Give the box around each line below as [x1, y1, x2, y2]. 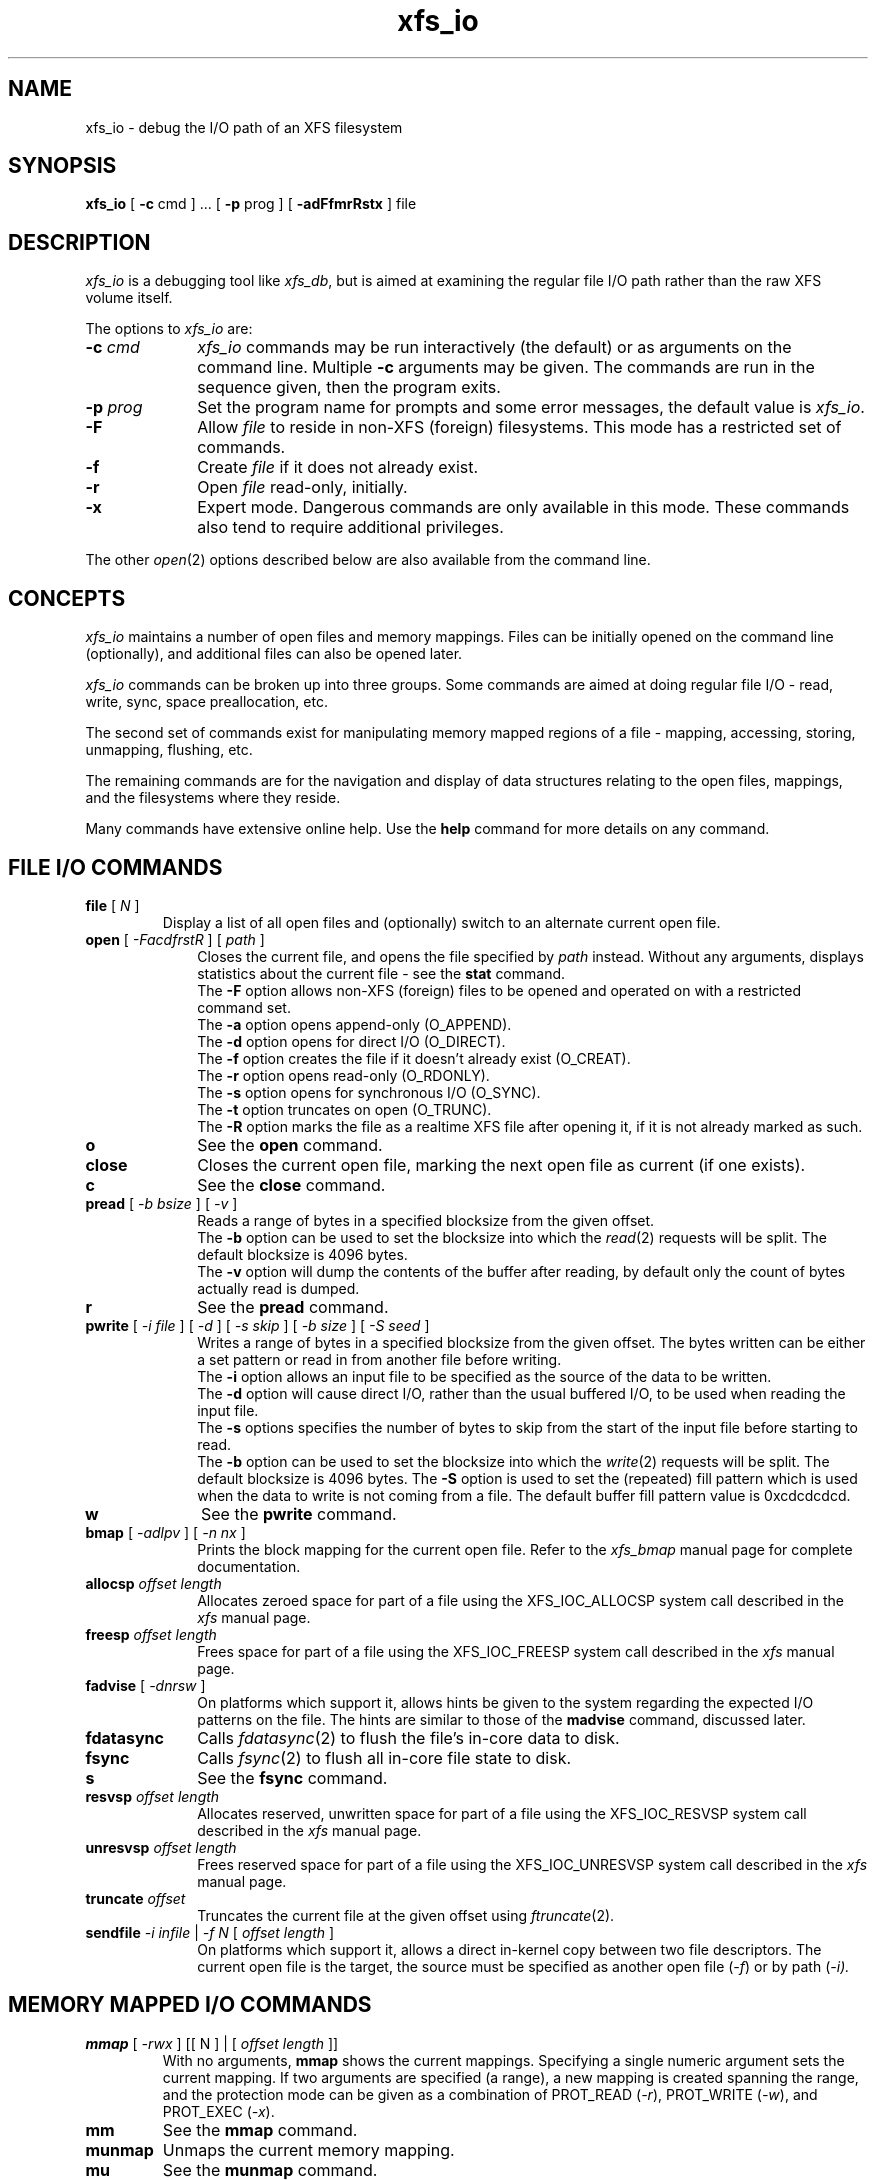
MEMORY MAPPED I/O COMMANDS [8, 1992, 372, 2018]
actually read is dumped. [197, 1279, 360, 1297]
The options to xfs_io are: [85, 320, 253, 338]
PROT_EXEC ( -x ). [162, 2102, 275, 2120]
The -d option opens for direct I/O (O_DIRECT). [197, 1032, 506, 1050]
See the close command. [197, 1174, 386, 1195]
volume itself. [85, 289, 173, 307]
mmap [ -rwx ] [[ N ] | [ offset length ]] [85, 2034, 339, 2052]
